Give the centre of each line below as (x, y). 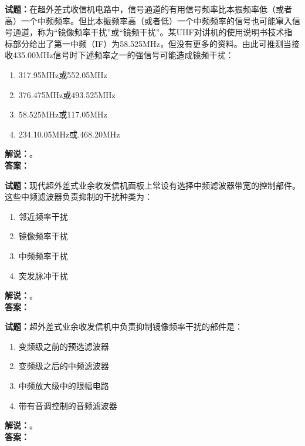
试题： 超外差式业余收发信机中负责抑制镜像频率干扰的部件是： (124, 326)
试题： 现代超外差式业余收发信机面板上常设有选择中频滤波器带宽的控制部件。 (152, 185)
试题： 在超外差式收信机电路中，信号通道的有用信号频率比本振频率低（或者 (148, 9)
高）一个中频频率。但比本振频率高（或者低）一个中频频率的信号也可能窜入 (148, 20)
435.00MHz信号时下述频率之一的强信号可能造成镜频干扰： (123, 55)
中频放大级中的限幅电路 (64, 386)
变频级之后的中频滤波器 (64, 366)
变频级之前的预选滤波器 (64, 346)
